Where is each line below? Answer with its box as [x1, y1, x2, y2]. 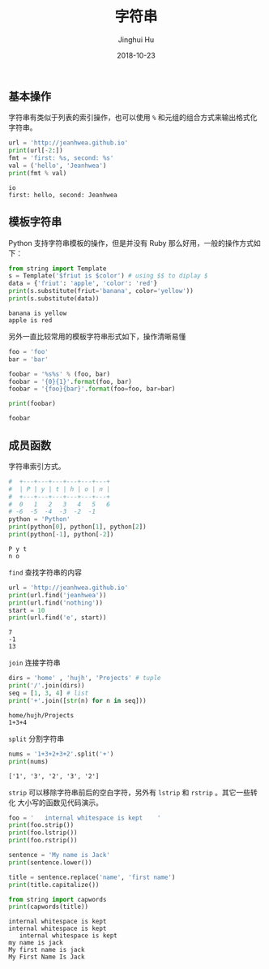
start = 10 [8, 606, 45, 614]
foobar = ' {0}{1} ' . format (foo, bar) [8, 377, 132, 385]
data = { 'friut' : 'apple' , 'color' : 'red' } [8, 279, 158, 288]
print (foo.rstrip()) [8, 837, 79, 845]
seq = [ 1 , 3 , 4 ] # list [8, 689, 89, 698]
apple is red [8, 316, 53, 325]
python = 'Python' [8, 515, 70, 523]
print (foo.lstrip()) [8, 829, 79, 837]
